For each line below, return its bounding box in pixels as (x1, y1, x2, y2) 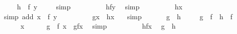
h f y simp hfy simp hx (17, 1, 183, 11)
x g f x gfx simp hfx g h (20, 21, 176, 31)
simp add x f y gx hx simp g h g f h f (4, 11, 233, 21)
